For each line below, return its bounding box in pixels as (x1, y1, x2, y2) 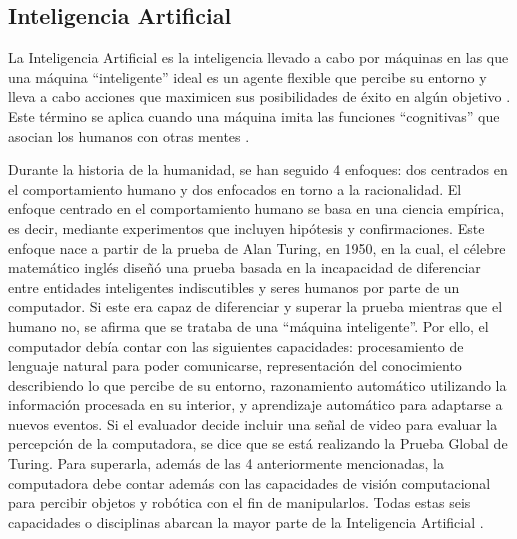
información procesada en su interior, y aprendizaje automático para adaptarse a (8, 394, 503, 415)
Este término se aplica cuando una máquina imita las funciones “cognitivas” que (8, 105, 500, 126)
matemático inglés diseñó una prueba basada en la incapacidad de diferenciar (8, 257, 481, 278)
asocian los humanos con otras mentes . (8, 125, 250, 146)
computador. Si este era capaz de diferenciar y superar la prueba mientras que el (8, 296, 503, 317)
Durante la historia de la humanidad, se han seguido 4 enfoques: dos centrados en (8, 159, 508, 180)
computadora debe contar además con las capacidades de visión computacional (8, 472, 491, 493)
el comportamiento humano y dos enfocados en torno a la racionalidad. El (8, 178, 462, 199)
